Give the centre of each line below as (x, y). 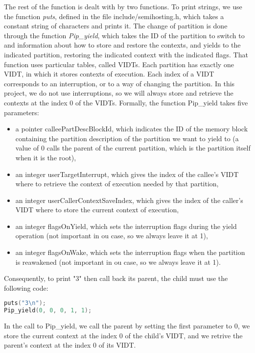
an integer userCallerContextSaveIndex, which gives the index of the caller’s (129, 200)
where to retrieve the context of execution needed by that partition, (117, 184)
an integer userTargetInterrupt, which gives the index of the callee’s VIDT (127, 174)
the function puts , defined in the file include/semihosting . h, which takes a (114, 16)
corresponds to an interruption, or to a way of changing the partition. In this (119, 83)
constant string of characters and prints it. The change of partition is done (116, 26)
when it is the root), (46, 157)
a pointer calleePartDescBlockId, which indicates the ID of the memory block (132, 129)
